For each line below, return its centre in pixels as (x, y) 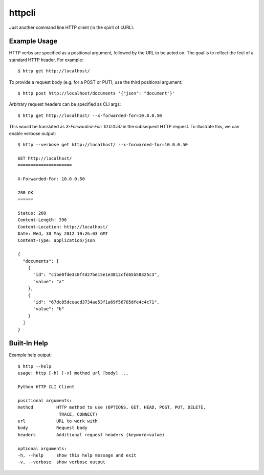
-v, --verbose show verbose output (62, 462)
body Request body (53, 428)
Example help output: (31, 355)
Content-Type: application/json (56, 240)
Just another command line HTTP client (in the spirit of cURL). (72, 27)
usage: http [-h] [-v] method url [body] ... (73, 373)
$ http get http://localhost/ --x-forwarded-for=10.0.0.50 (90, 115)
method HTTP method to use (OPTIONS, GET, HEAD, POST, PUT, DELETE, (112, 407)
